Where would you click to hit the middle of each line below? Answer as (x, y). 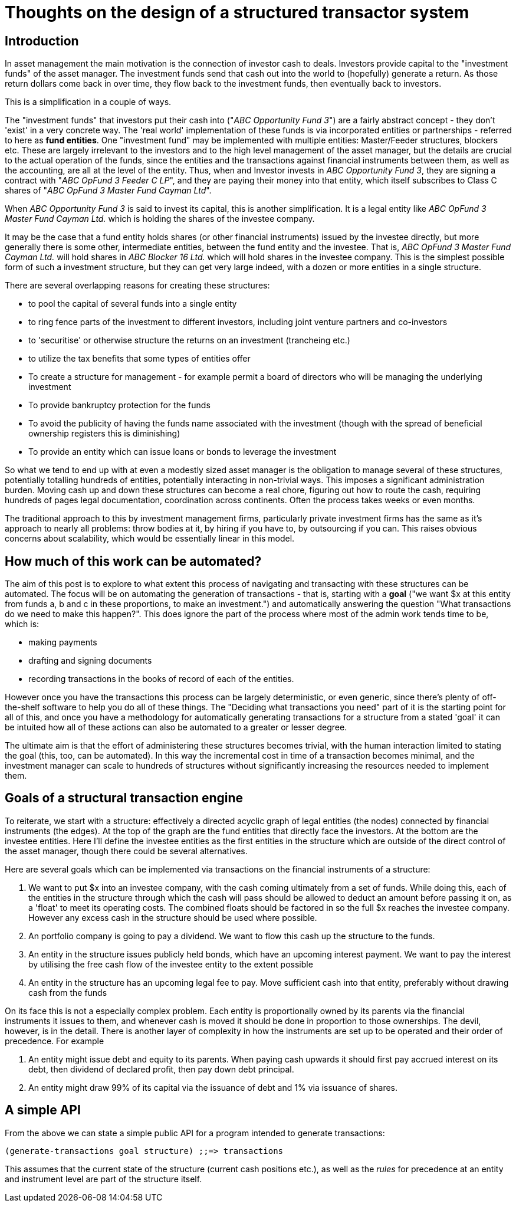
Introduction (42, 41)
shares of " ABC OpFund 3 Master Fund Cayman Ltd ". (108, 191)
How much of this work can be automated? (133, 561)
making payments (63, 642)
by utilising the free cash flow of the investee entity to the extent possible (171, 964)
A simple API (43, 1110)
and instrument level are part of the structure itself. (103, 1179)
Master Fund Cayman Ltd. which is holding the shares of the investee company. (160, 219)
